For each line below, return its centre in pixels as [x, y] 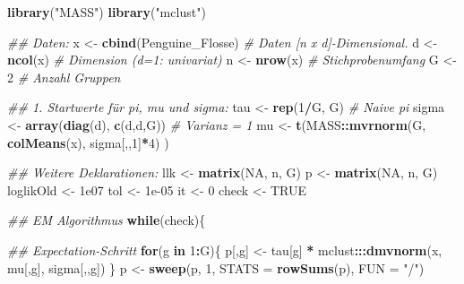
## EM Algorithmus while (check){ [107, 220]
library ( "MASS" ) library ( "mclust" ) [107, 12]
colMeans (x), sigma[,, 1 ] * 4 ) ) [88, 142]
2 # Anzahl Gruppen [64, 77]
